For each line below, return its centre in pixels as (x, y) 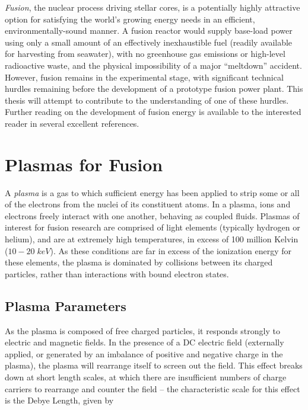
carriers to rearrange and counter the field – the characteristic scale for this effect (153, 388)
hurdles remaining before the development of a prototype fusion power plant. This (154, 89)
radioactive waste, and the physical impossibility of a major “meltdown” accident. (153, 65)
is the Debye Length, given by (59, 400)
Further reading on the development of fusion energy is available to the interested (153, 112)
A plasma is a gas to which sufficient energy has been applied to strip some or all (152, 192)
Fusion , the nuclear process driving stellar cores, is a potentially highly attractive (153, 7)
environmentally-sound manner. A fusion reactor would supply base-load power (149, 31)
